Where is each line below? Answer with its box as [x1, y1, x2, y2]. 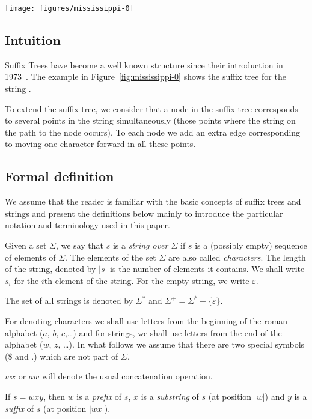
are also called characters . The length [168, 250, 306, 263]
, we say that [55, 239, 103, 251]
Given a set [5, 239, 47, 251]
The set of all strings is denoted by [5, 294, 133, 307]
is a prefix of [76, 390, 122, 402]
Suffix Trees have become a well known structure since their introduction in [5, 58, 283, 71]
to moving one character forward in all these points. [5, 137, 196, 150]
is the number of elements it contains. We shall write [110, 262, 305, 275]
